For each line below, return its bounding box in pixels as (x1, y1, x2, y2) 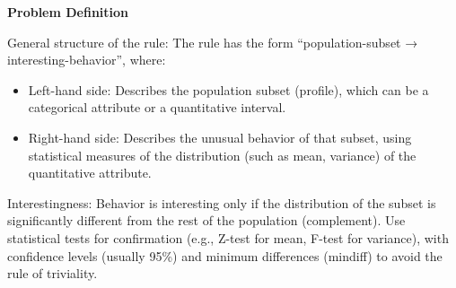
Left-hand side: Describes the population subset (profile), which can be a (28, 80, 429, 99)
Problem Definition (7, 3, 129, 21)
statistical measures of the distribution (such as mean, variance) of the (28, 145, 417, 164)
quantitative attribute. (28, 163, 152, 182)
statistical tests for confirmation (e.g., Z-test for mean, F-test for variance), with (7, 228, 449, 247)
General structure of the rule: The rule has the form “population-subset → (7, 32, 418, 51)
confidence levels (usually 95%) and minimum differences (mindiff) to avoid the (7, 246, 443, 265)
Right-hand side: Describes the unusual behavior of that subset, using (28, 127, 412, 146)
